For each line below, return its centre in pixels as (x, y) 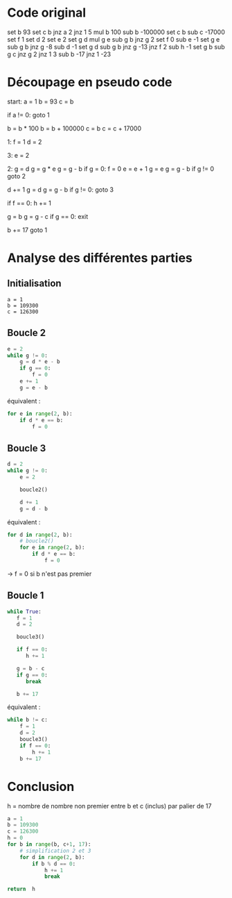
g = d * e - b (40, 362)
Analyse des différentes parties (100, 258)
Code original (47, 13)
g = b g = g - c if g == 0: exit (48, 216)
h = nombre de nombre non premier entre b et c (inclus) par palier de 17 (109, 806)
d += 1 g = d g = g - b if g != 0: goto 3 (61, 190)
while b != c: (28, 720)
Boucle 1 (26, 596)
